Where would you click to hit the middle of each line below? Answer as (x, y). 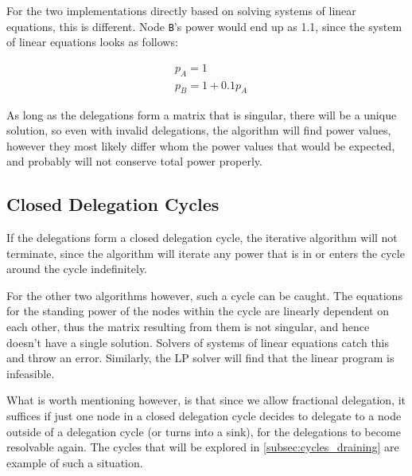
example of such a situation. (75, 462)
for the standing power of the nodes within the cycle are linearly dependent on (198, 311)
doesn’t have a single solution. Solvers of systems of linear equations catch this (198, 342)
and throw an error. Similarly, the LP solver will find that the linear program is (200, 358)
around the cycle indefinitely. (77, 269)
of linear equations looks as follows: (92, 42)
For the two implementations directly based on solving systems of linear (181, 10)
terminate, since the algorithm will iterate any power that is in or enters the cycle (206, 253)
